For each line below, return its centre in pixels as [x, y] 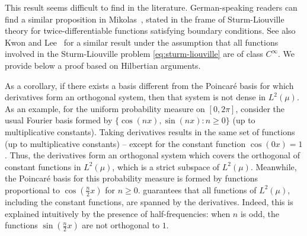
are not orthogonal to [121, 225]
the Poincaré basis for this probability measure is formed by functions [132, 178]
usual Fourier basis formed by [59, 120]
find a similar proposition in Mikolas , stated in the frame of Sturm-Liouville [145, 19]
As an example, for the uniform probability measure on [105, 108]
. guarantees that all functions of [197, 189]
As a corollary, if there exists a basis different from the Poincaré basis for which [149, 85]
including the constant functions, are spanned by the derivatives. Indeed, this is [149, 201]
